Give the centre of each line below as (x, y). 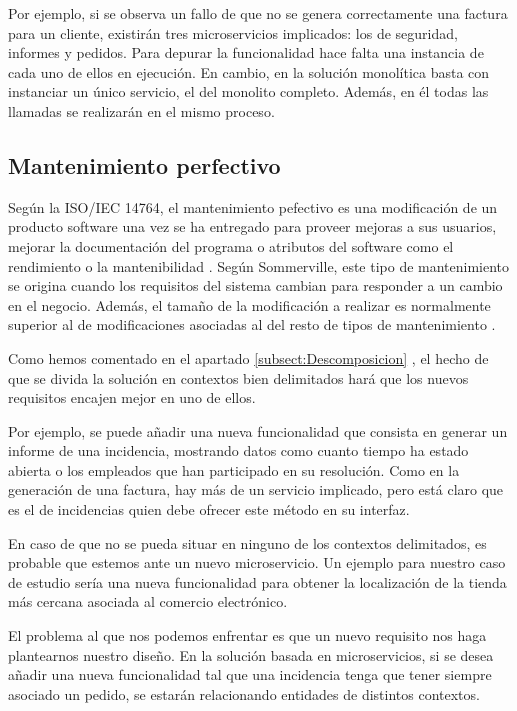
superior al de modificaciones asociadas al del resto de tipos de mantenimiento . (252, 324)
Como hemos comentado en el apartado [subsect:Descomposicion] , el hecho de (248, 357)
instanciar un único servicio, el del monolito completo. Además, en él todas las (248, 91)
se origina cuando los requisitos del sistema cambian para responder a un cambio (255, 285)
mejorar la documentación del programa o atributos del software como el (231, 245)
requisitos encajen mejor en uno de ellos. (132, 397)
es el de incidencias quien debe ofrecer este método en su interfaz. (209, 509)
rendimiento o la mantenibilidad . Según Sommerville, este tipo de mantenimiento (259, 265)
